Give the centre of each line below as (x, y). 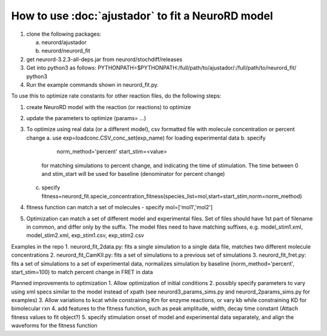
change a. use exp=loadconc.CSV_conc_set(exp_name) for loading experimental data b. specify (146, 138)
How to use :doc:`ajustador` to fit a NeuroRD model (142, 16)
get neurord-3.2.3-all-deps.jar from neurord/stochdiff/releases (104, 59)
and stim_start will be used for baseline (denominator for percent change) (133, 174)
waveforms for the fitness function (54, 326)
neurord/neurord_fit (66, 51)
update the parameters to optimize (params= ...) (86, 118)
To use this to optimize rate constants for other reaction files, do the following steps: (116, 96)
